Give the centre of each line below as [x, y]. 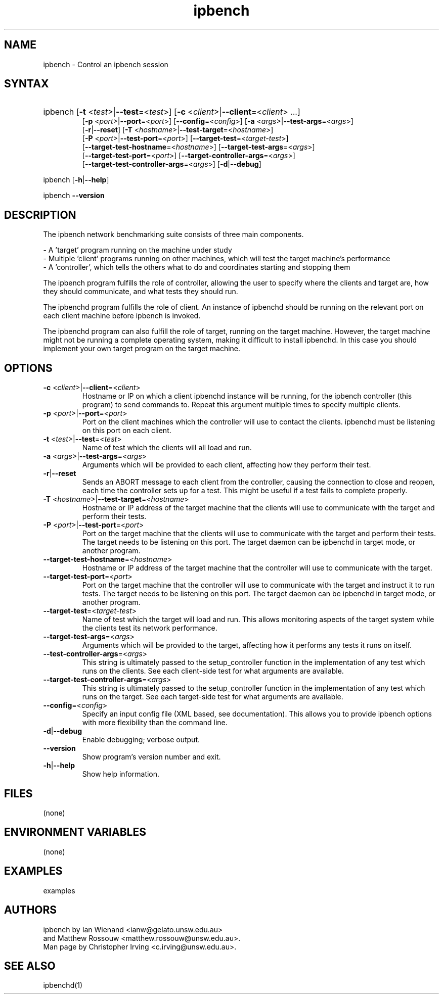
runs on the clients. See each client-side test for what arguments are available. [213, 671]
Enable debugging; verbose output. [141, 740]
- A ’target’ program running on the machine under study [138, 250]
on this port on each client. [127, 431]
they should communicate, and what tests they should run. [141, 292]
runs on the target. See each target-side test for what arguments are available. [213, 697]
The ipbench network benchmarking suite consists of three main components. [173, 234]
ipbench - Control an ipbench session [106, 64]
